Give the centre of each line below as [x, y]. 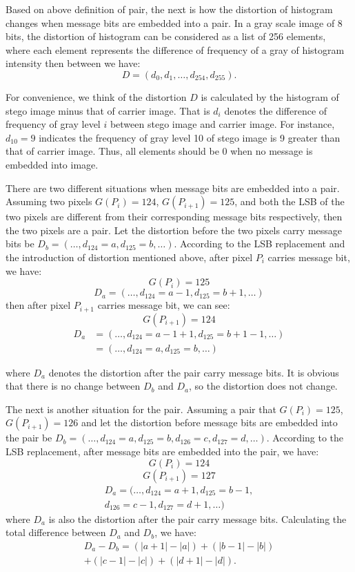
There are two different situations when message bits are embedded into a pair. [173, 188]
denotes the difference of [276, 110]
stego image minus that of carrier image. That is [108, 110]
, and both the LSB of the [290, 201]
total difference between [56, 532]
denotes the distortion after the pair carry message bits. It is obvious [194, 372]
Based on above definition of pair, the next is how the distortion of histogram [169, 9]
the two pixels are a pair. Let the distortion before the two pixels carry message [174, 230]
